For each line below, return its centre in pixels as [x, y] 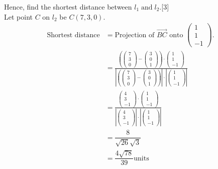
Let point [18, 16]
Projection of [135, 35]
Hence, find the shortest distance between [68, 7]
